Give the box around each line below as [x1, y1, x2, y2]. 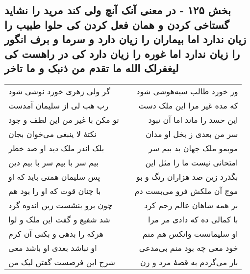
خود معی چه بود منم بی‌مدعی [139, 242, 238, 253]
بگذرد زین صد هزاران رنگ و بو [136, 170, 238, 182]
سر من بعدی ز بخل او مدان [146, 128, 238, 139]
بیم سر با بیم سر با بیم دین [8, 156, 99, 168]
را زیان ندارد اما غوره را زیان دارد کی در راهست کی [4, 46, 240, 61]
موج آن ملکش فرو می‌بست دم [134, 185, 238, 196]
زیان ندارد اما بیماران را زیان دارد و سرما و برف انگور [4, 31, 247, 47]
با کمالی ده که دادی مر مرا [148, 213, 238, 225]
